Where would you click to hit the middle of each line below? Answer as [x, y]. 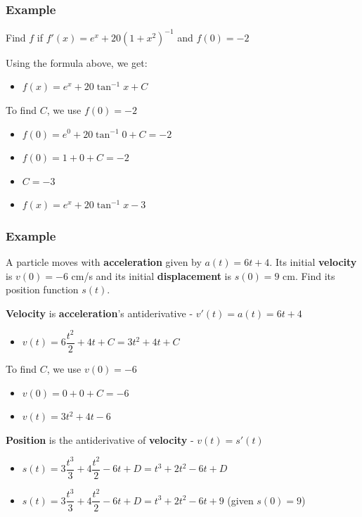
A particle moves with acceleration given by [104, 262]
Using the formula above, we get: [77, 62]
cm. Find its [309, 275]
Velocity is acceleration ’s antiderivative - [99, 313]
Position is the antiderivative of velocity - [100, 439]
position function [42, 289]
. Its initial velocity [313, 262]
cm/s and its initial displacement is [151, 275]
